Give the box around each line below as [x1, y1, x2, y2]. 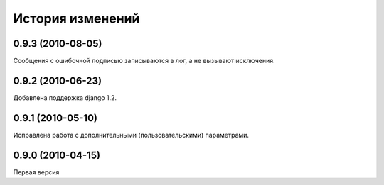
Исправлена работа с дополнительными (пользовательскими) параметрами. [13, 130, 249, 139]
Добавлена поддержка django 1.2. [13, 93, 117, 102]
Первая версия [13, 167, 60, 176]
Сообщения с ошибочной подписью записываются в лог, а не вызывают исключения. [13, 57, 275, 65]
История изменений [13, 11, 140, 26]
